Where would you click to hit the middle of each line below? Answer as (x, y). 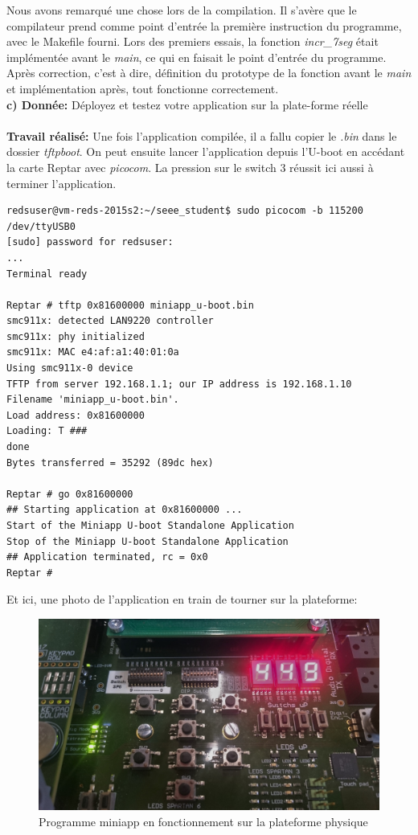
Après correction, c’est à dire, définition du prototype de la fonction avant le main (209, 73)
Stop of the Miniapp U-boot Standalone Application (148, 541)
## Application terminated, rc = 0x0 (107, 557)
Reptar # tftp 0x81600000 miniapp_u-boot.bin (130, 305)
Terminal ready (47, 274)
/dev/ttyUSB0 (41, 226)
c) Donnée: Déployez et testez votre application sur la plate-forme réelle (187, 104)
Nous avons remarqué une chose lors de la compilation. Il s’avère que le (182, 10)
